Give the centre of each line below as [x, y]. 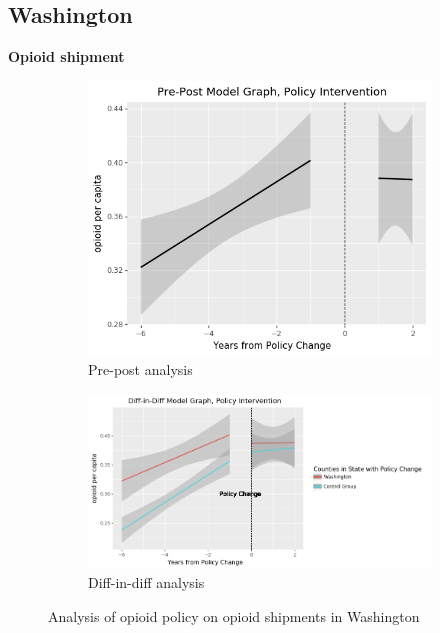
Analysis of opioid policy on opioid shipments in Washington [234, 615]
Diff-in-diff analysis [146, 582]
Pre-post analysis [140, 369]
